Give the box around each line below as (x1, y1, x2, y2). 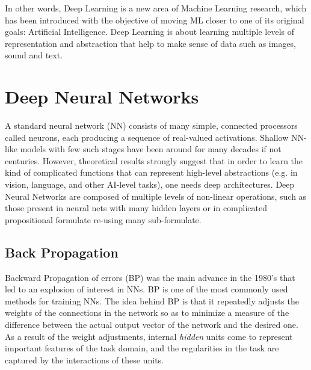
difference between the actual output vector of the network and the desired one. (5, 318, 298, 331)
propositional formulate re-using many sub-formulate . (5, 213, 202, 226)
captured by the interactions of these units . (5, 353, 164, 366)
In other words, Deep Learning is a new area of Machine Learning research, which (5, 2, 307, 14)
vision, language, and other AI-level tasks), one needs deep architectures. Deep (5, 178, 295, 191)
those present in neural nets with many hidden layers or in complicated (5, 202, 268, 214)
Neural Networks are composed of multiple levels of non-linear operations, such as (5, 190, 307, 202)
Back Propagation (5, 242, 119, 261)
